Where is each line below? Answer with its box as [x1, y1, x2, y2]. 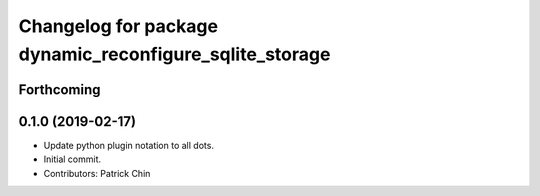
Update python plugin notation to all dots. [43, 139, 215, 151]
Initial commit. [43, 153, 102, 165]
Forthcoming [18, 81, 101, 98]
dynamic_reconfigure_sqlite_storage [18, 43, 331, 65]
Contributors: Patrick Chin [43, 167, 151, 179]
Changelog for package [18, 15, 219, 37]
